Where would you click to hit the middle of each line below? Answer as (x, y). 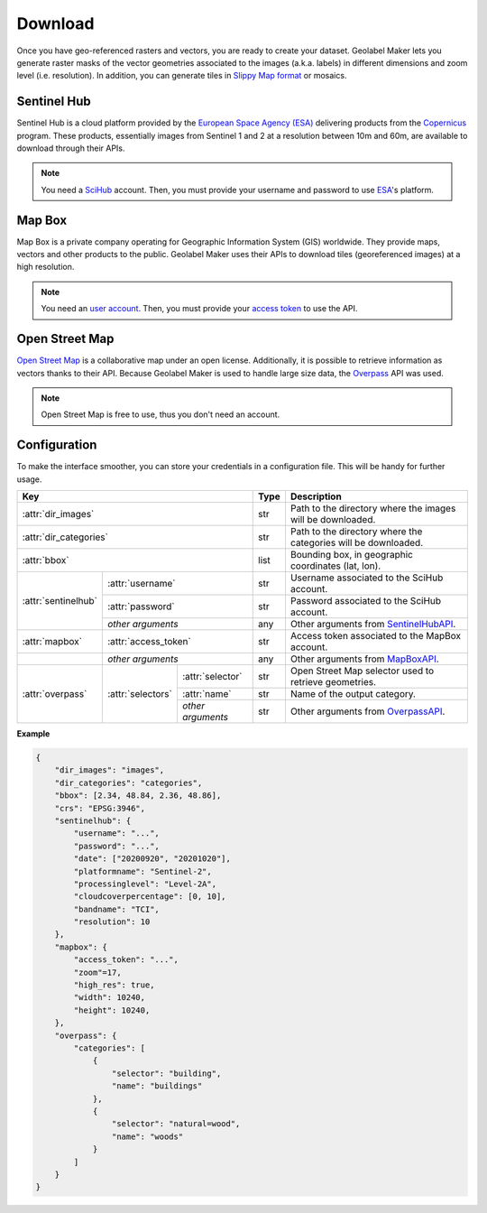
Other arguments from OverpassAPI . (368, 711)
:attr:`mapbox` (52, 642)
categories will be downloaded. (357, 543)
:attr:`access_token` (149, 642)
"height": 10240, (112, 1010)
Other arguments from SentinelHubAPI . (373, 625)
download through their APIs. (71, 148)
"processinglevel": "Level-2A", (145, 884)
